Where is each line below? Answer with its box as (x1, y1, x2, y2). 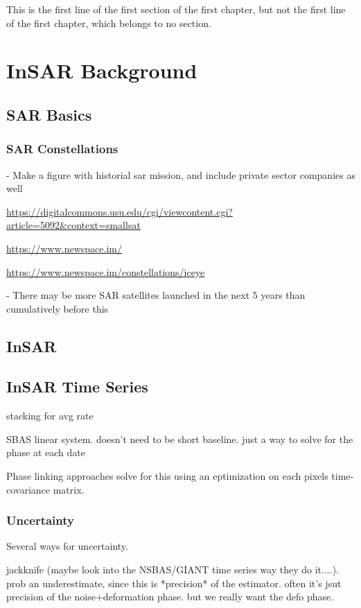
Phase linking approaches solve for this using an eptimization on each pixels (6, 469, 328, 483)
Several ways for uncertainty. (6, 539, 128, 553)
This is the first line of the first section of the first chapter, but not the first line (6, 2, 346, 16)
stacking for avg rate (6, 408, 94, 423)
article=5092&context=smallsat (6, 218, 141, 232)
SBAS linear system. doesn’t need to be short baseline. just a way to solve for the (6, 431, 353, 446)
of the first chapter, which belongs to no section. (6, 15, 211, 30)
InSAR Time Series (6, 376, 148, 397)
